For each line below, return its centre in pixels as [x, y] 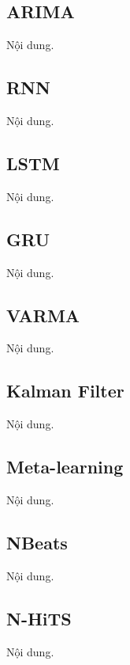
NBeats [37, 542]
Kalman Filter [65, 391]
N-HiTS [39, 618]
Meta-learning [65, 467]
